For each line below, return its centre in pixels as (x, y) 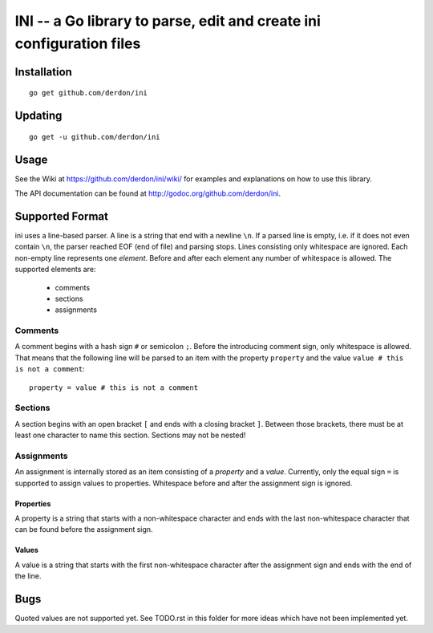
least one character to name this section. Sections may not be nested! (130, 435)
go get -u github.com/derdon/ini (95, 137)
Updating (38, 116)
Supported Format (61, 216)
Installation (43, 72)
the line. (28, 576)
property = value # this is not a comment (114, 388)
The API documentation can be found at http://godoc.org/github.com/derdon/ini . (148, 193)
